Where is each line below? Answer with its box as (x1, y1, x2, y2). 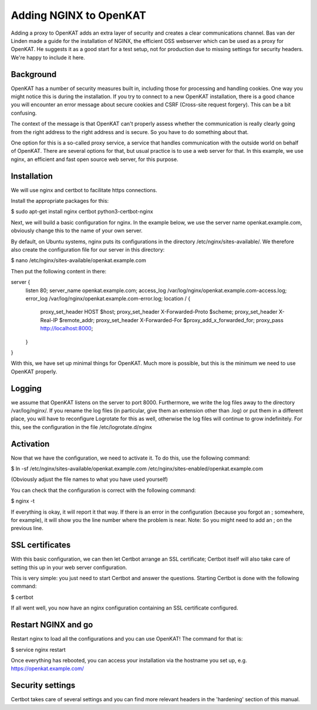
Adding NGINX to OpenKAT (11, 9, 147, 22)
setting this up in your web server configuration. (11, 564, 127, 571)
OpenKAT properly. (11, 368, 58, 375)
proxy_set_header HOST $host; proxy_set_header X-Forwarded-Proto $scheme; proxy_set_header (40, 309, 278, 316)
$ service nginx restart (11, 646, 66, 653)
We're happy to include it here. (11, 53, 85, 61)
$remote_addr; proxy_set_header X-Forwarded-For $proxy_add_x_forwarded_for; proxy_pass (59, 316, 284, 323)
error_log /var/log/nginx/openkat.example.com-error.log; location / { (25, 294, 191, 302)
